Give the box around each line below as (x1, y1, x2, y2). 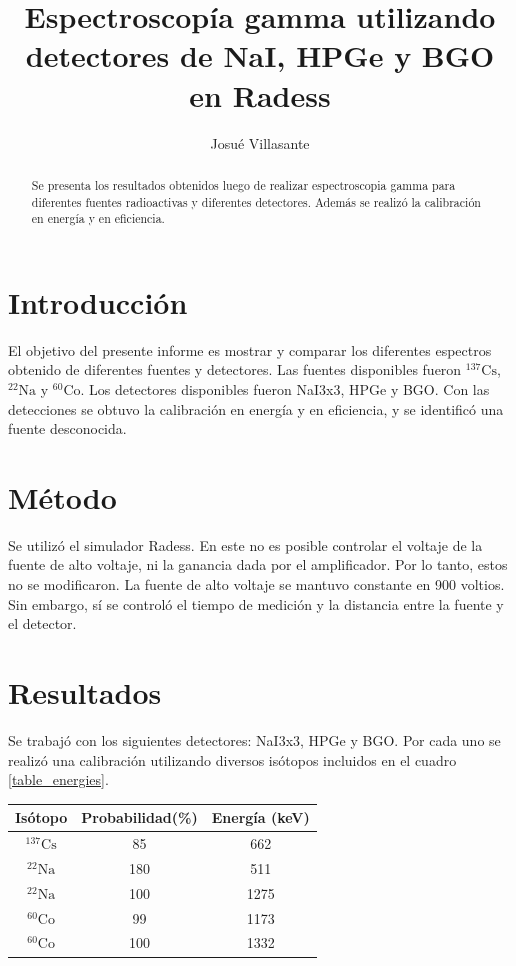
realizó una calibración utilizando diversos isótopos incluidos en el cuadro (8, 749, 457, 770)
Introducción (8, 281, 188, 322)
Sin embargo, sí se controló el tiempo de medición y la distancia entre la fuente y (8, 593, 504, 614)
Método (8, 476, 117, 517)
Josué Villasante (210, 132, 310, 153)
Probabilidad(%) (81, 807, 198, 828)
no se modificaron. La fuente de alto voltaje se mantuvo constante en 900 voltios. (8, 574, 505, 595)
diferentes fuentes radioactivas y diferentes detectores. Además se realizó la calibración (31, 193, 481, 210)
